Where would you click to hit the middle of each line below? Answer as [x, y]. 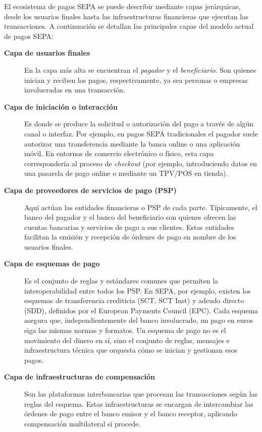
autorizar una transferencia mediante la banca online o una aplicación [132, 143]
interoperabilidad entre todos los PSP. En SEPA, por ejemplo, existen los [138, 290]
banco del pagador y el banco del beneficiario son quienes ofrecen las [130, 217]
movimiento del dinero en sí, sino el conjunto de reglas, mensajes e [127, 340]
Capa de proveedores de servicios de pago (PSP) [90, 190]
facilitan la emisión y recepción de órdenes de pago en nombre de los [130, 237]
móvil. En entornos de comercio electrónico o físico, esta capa [119, 153]
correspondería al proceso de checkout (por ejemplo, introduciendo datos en [141, 163]
